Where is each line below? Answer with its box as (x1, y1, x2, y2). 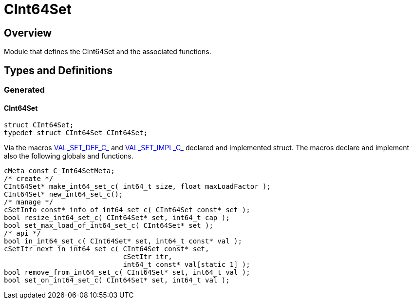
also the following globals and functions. (4, 152, 133, 161)
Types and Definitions (4, 64, 113, 77)
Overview (4, 26, 52, 39)
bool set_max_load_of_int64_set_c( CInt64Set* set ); (4, 222, 213, 230)
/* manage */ (4, 198, 54, 206)
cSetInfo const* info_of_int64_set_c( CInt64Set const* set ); (4, 206, 250, 214)
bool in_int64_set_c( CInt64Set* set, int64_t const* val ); (4, 237, 242, 245)
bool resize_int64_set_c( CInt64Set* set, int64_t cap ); (4, 214, 230, 222)
